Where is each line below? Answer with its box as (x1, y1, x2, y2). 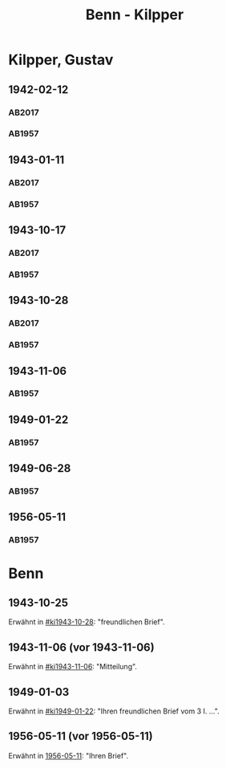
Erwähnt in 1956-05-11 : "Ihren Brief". (8, 750, 129, 760)
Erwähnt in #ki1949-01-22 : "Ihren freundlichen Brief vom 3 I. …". (8, 706, 220, 716)
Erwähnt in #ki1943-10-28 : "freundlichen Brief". (8, 617, 166, 627)
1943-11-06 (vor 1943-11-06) (8, 640, 155, 654)
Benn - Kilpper (85, 6, 184, 24)
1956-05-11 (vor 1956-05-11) (8, 729, 154, 743)
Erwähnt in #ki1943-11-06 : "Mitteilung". (8, 662, 138, 672)
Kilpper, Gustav (8, 51, 114, 69)
